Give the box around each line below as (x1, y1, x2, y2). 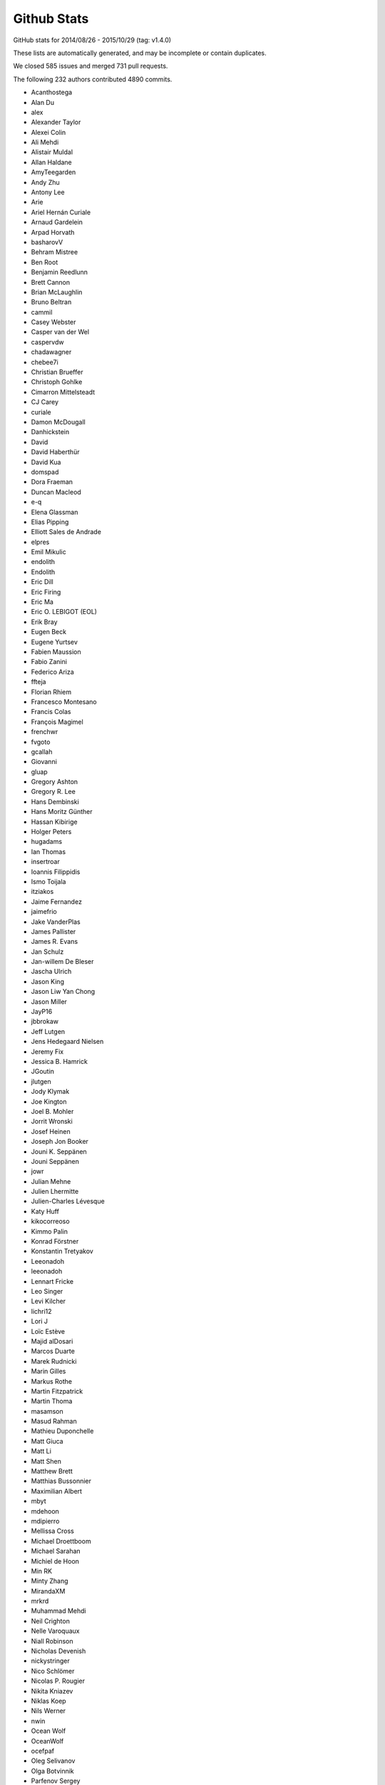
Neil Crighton (31, 1616, 71, 1625)
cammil (31, 308, 53, 316)
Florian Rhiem (31, 688, 72, 696)
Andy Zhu (31, 178, 60, 186)
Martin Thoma (31, 1397, 73, 1406)
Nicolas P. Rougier (31, 1676, 86, 1685)
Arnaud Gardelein (31, 218, 83, 226)
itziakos (31, 888, 54, 896)
